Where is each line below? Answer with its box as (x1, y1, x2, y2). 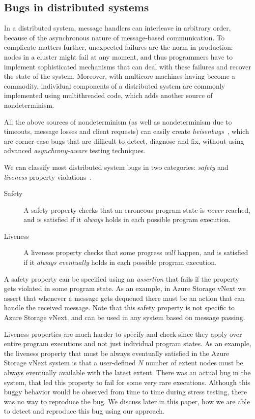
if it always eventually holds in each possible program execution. (24, 257, 217, 267)
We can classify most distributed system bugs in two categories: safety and (4, 161, 228, 172)
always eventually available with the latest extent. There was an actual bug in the (4, 367, 251, 378)
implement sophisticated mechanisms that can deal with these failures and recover (4, 61, 251, 71)
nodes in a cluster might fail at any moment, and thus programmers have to (4, 51, 233, 62)
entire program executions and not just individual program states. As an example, (4, 338, 252, 349)
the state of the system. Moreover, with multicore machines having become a (4, 71, 235, 81)
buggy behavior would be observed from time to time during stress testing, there (4, 387, 247, 397)
